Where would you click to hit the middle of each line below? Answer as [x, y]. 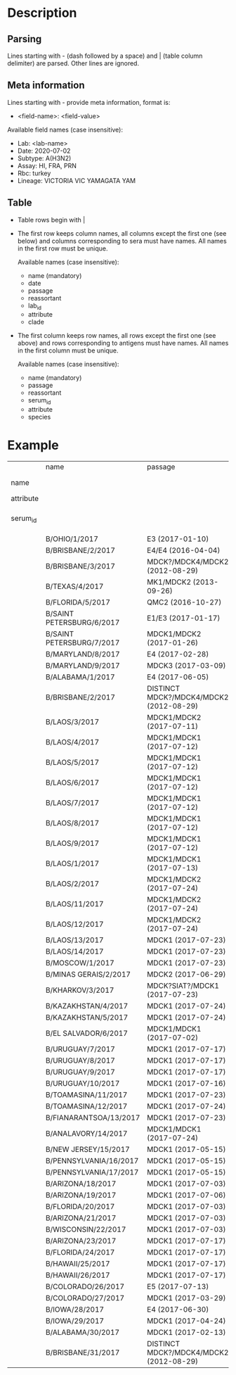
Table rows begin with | [51, 220]
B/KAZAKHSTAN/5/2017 [87, 1018]
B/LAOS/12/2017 [74, 925]
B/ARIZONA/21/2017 [81, 1218]
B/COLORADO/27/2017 [85, 1298]
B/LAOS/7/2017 [72, 803]
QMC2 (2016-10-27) [184, 602]
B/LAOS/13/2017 [74, 940]
